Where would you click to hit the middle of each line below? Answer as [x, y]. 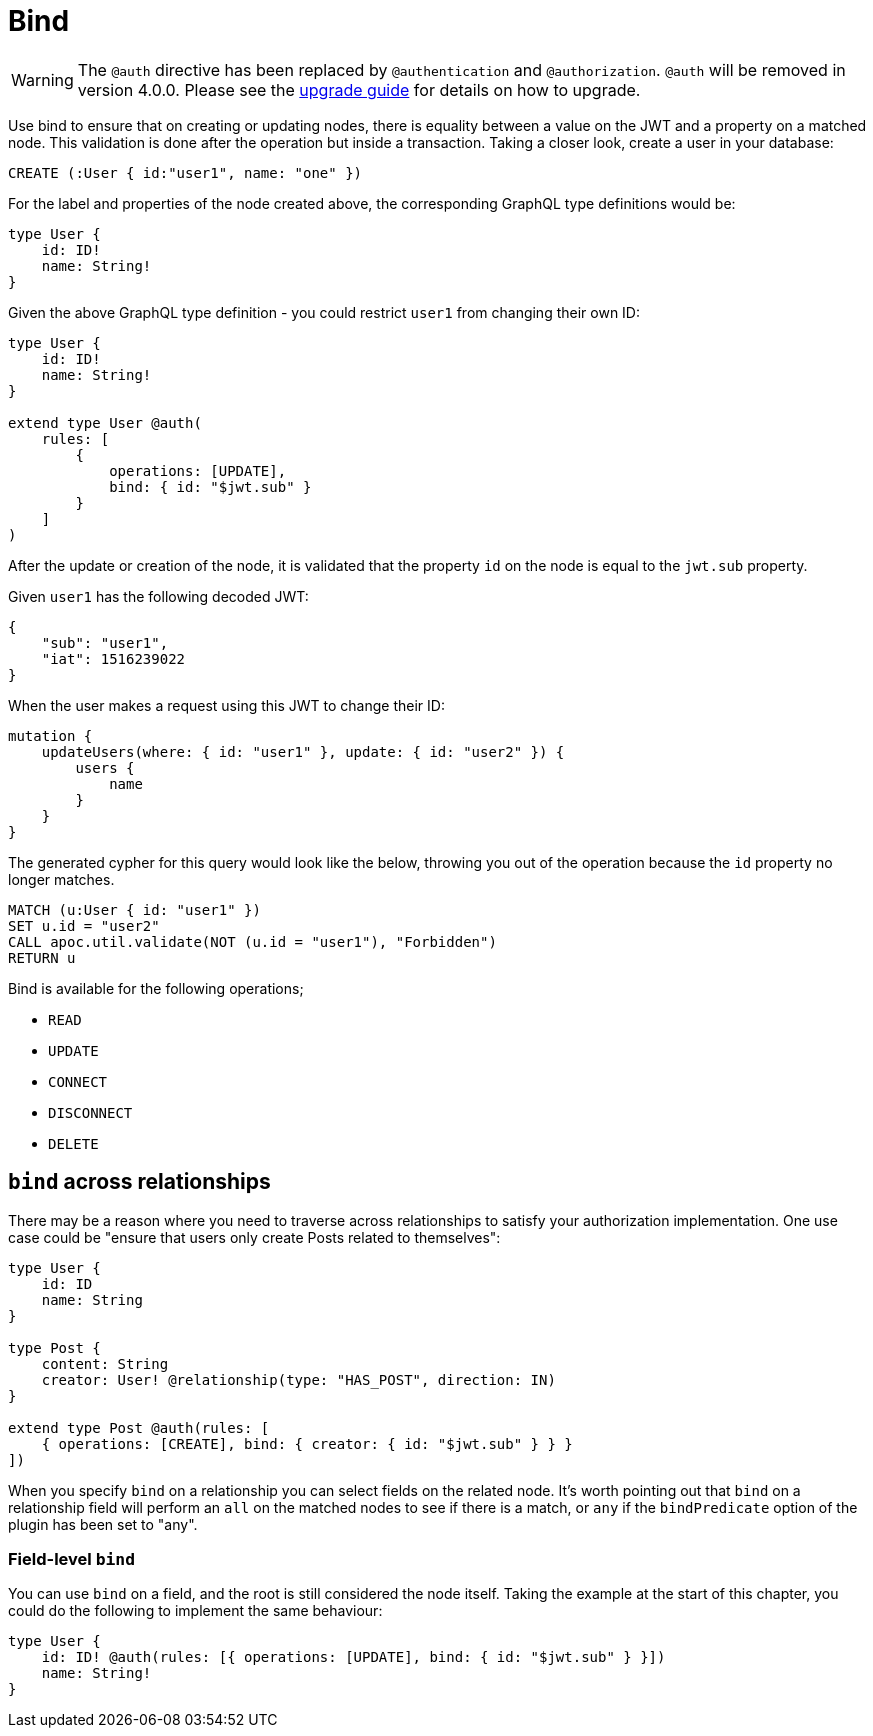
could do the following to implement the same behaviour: [195, 1611]
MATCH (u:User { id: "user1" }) [134, 909]
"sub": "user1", [105, 642]
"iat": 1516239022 [113, 658]
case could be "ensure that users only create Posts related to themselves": [254, 1237]
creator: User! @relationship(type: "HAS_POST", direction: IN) [298, 1379]
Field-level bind [72, 1558]
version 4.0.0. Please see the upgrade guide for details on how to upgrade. [359, 89]
